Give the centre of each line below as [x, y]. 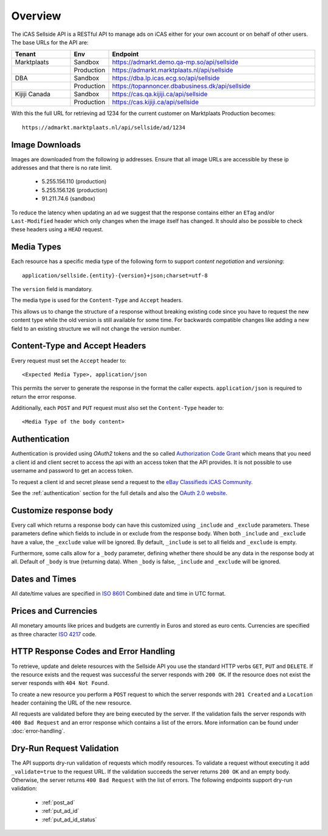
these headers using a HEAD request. [57, 230]
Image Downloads [46, 145]
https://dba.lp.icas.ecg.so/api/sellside [166, 78]
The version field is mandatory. [52, 289]
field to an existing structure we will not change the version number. [96, 328]
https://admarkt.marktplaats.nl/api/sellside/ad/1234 [104, 127]
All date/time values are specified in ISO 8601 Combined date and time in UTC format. [118, 594]
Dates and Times [44, 579]
